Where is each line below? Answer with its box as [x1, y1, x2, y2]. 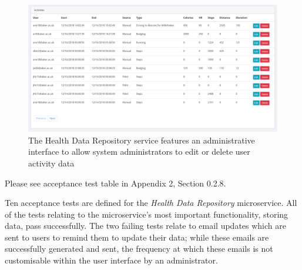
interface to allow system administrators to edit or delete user [28, 145, 250, 158]
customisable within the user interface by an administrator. [5, 254, 218, 266]
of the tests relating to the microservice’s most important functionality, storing [5, 208, 288, 220]
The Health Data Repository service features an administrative [28, 134, 255, 146]
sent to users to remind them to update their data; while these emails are [5, 231, 269, 243]
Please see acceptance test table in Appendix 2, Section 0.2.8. [5, 176, 226, 189]
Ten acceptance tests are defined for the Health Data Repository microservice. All [5, 196, 297, 209]
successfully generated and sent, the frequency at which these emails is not [5, 242, 273, 255]
